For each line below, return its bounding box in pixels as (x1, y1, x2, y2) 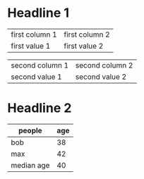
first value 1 (11, 41, 51, 51)
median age (11, 160, 50, 170)
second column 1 (11, 60, 69, 70)
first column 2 (64, 30, 111, 39)
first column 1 (11, 30, 58, 39)
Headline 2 (7, 100, 72, 116)
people (18, 125, 42, 135)
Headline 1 (7, 5, 69, 21)
